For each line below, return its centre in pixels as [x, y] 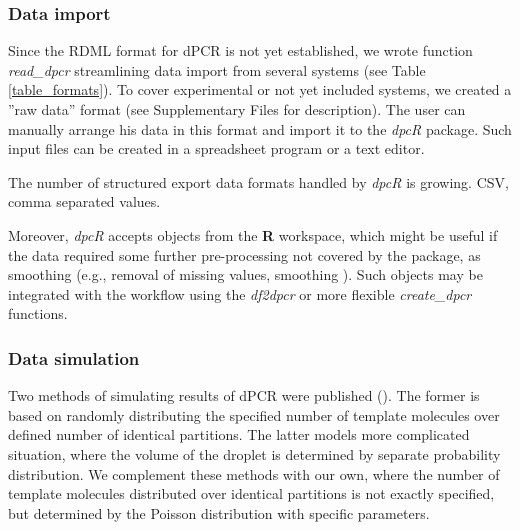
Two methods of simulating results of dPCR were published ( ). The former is [244, 395]
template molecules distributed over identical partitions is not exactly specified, [251, 493]
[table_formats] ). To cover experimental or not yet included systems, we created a [260, 89]
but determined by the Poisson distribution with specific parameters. [219, 512]
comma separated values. [84, 201]
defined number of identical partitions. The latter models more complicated [239, 434]
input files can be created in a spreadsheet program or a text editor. [216, 148]
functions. [38, 313]
